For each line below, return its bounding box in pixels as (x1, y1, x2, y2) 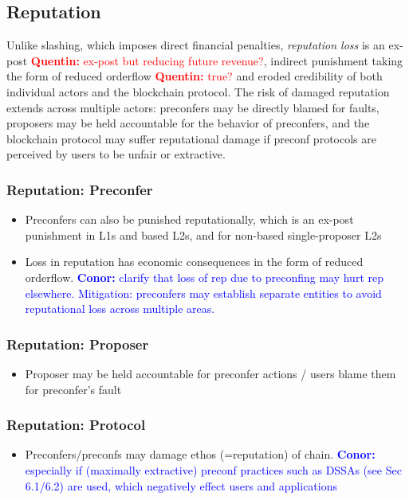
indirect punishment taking (270, 52, 403, 68)
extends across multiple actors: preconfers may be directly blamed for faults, (6, 99, 380, 115)
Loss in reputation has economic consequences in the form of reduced (25, 253, 364, 270)
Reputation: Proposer (6, 334, 149, 354)
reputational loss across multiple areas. (25, 300, 215, 317)
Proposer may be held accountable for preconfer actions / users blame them (25, 365, 396, 381)
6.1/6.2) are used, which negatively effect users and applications (25, 477, 337, 494)
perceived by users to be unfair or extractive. (6, 146, 226, 162)
